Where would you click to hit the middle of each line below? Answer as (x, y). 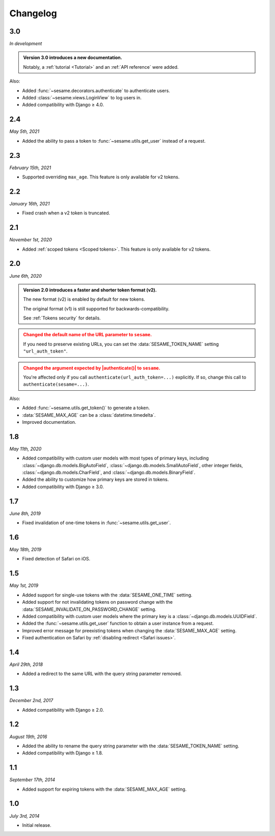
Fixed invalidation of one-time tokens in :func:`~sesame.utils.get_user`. (97, 523)
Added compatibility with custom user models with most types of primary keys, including (115, 458)
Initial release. (37, 825)
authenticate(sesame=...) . (56, 384)
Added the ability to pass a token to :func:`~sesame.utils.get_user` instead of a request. (114, 141)
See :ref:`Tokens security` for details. (62, 318)
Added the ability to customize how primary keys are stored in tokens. (95, 479)
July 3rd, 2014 (24, 816)
